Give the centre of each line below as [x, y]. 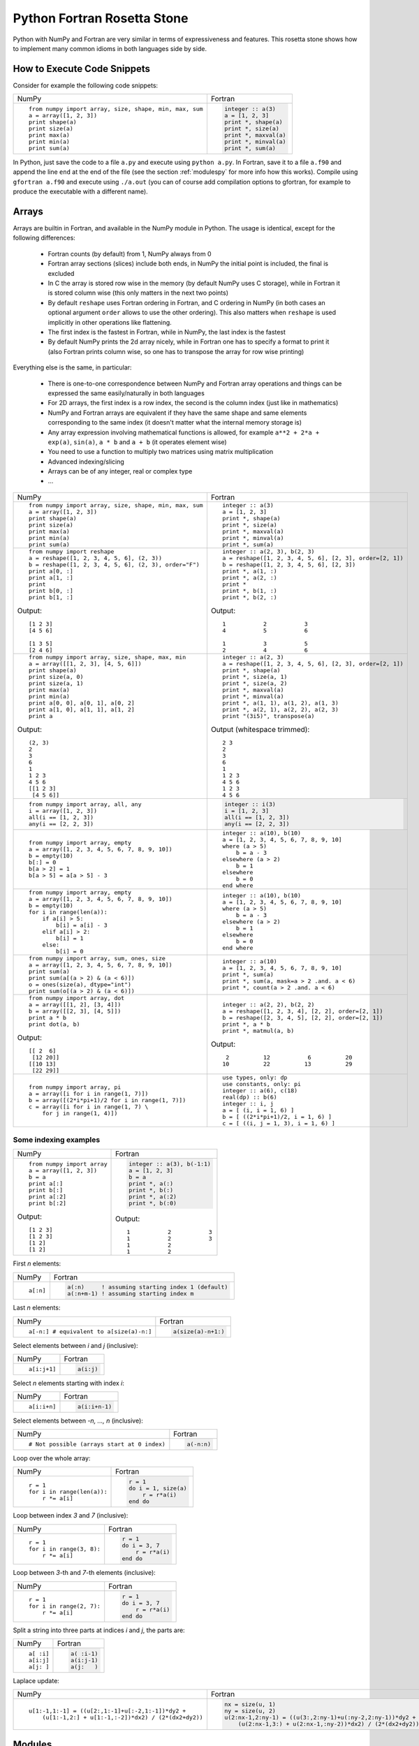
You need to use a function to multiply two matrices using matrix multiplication [161, 452]
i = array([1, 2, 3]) [63, 810]
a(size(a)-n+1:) [199, 1331]
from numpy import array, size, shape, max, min [107, 657]
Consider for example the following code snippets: [86, 85]
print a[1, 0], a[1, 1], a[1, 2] [82, 709]
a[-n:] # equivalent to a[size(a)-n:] [90, 1331]
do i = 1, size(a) [158, 1489]
